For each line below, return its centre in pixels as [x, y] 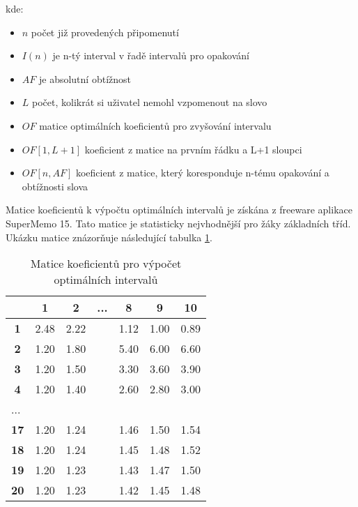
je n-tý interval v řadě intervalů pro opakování [151, 55]
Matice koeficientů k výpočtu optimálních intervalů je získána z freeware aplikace [179, 210]
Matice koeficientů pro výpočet [106, 264]
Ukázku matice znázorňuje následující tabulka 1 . [109, 237]
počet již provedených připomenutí [105, 32]
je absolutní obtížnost [85, 78]
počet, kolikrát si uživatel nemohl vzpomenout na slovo [150, 102]
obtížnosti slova [55, 186]
